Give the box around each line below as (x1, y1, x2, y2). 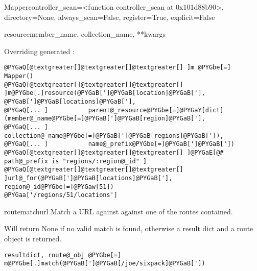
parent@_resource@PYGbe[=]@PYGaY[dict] (88, 106, 224, 114)
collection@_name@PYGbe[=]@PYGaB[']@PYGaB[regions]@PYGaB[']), (4, 132, 224, 139)
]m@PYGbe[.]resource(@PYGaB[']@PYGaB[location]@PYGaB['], (4, 89, 205, 97)
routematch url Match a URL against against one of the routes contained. (4, 206, 233, 216)
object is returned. (4, 233, 62, 244)
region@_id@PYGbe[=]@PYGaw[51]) (4, 183, 114, 190)
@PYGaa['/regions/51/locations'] (4, 191, 118, 199)
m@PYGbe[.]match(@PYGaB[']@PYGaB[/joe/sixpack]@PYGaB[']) (4, 260, 205, 267)
